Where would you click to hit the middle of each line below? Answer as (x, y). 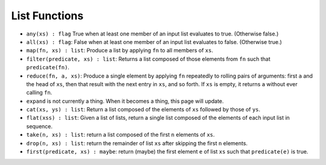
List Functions (47, 16)
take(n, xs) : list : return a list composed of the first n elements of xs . (120, 135)
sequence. (40, 126)
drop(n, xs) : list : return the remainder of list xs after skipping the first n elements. (137, 143)
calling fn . (39, 93)
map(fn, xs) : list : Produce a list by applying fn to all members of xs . (120, 51)
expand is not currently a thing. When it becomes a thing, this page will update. (125, 101)
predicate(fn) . (48, 67)
